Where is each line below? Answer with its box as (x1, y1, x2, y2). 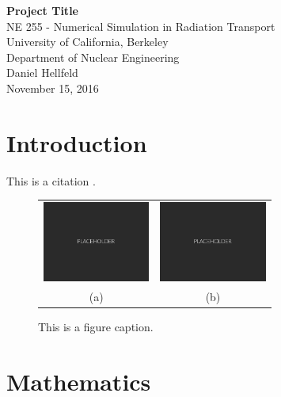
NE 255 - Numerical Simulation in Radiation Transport (6, 17, 275, 34)
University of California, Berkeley (6, 33, 169, 50)
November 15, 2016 (6, 79, 99, 96)
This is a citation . (6, 172, 96, 189)
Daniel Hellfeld (6, 64, 78, 81)
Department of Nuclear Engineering (6, 48, 180, 65)
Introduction (6, 126, 147, 158)
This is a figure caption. (38, 318, 154, 334)
